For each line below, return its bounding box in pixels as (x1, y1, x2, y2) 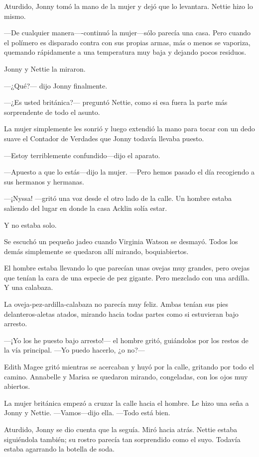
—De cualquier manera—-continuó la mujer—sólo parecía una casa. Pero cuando (4, 27, 251, 38)
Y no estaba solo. (4, 219, 57, 230)
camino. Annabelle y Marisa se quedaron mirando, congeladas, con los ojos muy (4, 371, 248, 381)
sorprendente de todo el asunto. (4, 106, 100, 117)
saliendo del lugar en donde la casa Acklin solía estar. (4, 202, 167, 213)
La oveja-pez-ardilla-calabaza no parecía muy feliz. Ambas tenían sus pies (4, 299, 229, 309)
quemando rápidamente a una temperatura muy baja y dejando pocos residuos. (4, 47, 247, 57)
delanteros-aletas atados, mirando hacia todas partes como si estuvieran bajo (4, 308, 239, 319)
